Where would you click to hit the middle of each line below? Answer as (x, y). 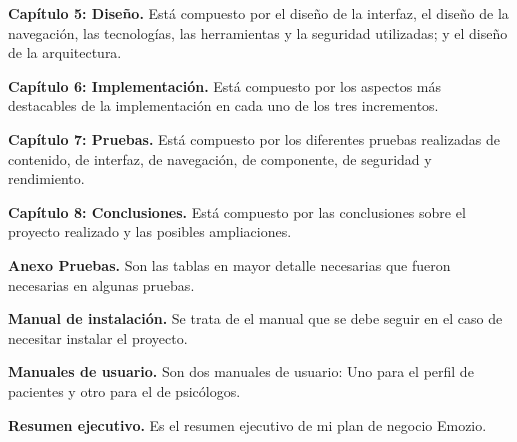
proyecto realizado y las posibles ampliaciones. (150, 231)
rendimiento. (46, 178)
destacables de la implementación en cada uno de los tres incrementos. (223, 105)
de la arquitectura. (65, 52)
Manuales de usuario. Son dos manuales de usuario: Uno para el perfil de (241, 371)
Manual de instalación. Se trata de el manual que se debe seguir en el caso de (255, 318)
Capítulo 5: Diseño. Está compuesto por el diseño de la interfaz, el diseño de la (258, 13)
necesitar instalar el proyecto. (98, 337)
